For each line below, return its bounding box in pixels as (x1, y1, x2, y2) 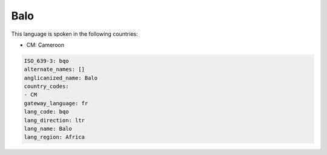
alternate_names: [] (24, 66, 85, 73)
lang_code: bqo (24, 108, 69, 115)
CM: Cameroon (26, 41, 65, 48)
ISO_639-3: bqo (24, 58, 69, 64)
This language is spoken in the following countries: (11, 30, 138, 38)
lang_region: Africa (24, 134, 85, 140)
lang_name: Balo (24, 125, 73, 133)
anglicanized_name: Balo (24, 74, 98, 81)
